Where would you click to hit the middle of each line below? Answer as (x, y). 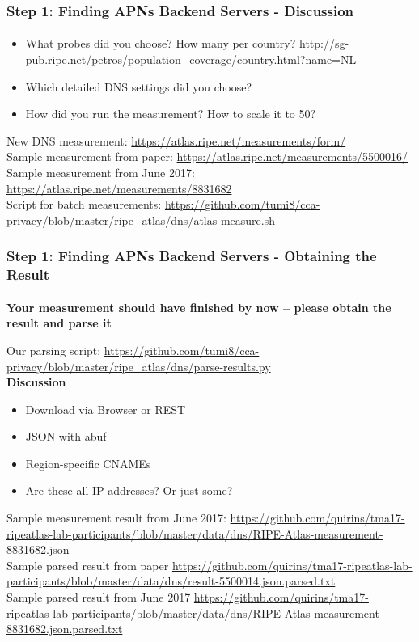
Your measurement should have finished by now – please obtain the (199, 307)
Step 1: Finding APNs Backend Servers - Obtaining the (192, 256)
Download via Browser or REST (106, 409)
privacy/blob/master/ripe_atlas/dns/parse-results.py (139, 366)
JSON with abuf (66, 436)
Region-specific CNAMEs (88, 463)
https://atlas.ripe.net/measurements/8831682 (119, 188)
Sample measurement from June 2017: (101, 172)
